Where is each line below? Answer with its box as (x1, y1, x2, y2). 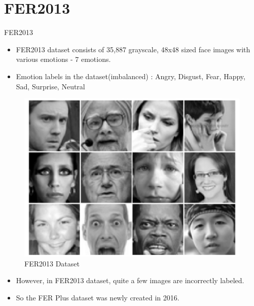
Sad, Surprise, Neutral (16, 81, 85, 91)
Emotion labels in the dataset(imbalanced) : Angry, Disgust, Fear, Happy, (16, 71, 245, 81)
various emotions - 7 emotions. (16, 54, 111, 64)
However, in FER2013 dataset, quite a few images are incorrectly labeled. (16, 275, 244, 286)
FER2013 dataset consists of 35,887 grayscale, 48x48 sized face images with (16, 44, 250, 54)
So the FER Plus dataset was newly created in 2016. (16, 292, 179, 302)
